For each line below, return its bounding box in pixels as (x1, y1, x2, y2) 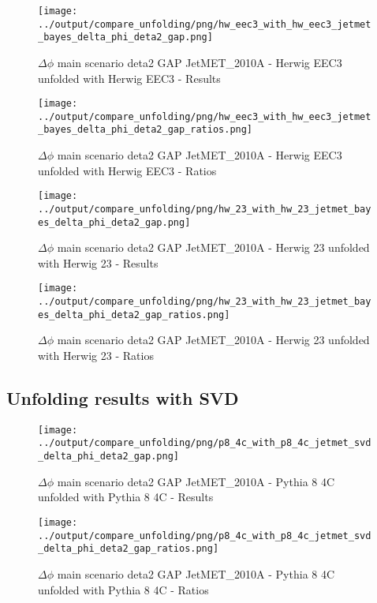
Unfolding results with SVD (6, 386, 239, 410)
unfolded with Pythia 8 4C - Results (38, 489, 214, 505)
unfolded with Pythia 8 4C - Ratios (38, 581, 209, 597)
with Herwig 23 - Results (38, 254, 159, 271)
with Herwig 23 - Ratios (38, 347, 154, 364)
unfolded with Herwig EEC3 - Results (38, 69, 221, 86)
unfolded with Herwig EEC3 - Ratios (38, 162, 217, 178)
